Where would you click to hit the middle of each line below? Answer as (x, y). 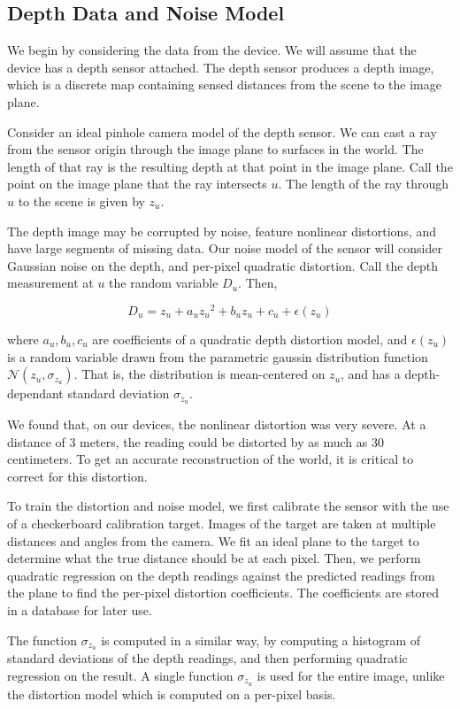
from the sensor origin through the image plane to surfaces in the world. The (215, 149)
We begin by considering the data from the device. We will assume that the (212, 50)
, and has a (371, 374)
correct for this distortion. (77, 476)
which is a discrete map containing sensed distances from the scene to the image (224, 85)
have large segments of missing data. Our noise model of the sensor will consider (225, 248)
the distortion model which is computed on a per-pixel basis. (172, 694)
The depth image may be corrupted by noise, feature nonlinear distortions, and (222, 231)
